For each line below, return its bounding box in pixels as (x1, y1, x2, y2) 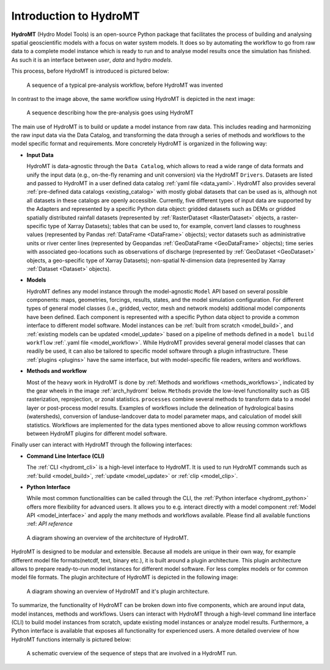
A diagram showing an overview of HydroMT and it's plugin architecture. (26, 587, 210, 595)
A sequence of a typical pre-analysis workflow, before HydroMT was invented (26, 81, 223, 89)
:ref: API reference (26, 520, 73, 528)
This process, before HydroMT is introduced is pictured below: (11, 67, 169, 75)
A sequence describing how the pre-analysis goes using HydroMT (26, 109, 194, 116)
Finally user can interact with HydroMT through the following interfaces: (11, 441, 193, 449)
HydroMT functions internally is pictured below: (11, 636, 131, 643)
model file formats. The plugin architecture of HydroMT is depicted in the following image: (11, 573, 238, 581)
